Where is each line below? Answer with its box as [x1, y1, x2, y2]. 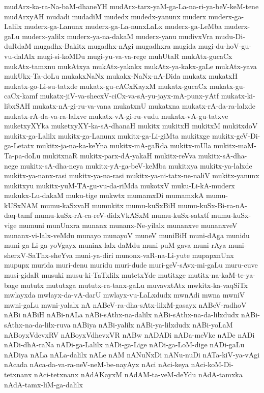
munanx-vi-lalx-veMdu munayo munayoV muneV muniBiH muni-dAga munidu [4, 230, 250, 240]
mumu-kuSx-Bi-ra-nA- [178, 200, 248, 210]
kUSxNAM [4, 200, 38, 210]
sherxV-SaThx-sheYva [4, 249, 73, 260]
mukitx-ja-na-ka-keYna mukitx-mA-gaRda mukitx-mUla [36, 140, 212, 151]
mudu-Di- [215, 30, 245, 41]
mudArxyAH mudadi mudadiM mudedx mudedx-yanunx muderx [4, 11, 207, 21]
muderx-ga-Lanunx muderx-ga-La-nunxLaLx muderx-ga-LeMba [24, 21, 222, 31]
